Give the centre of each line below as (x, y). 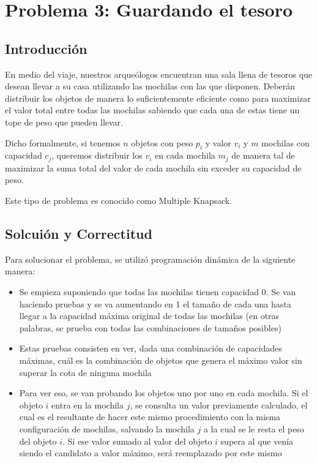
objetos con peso (162, 142)
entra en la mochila (88, 405)
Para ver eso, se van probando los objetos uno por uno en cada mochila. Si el (164, 393)
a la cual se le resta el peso (254, 428)
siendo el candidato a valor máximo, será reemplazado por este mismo (151, 453)
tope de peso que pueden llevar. (64, 122)
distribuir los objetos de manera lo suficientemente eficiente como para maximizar (158, 98)
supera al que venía (257, 441)
